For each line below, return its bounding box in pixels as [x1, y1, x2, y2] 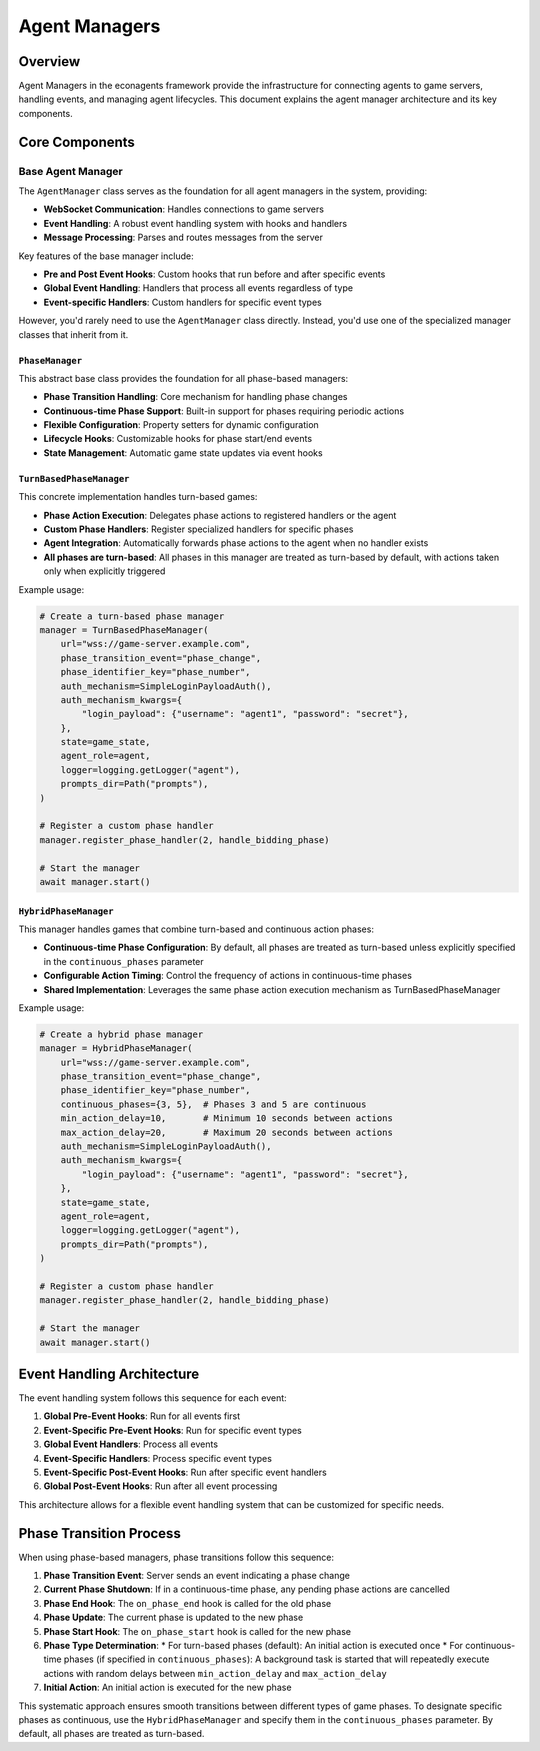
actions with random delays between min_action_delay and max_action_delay [43, 1667, 387, 1679]
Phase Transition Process [18, 1525, 182, 1542]
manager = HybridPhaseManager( [39, 1043, 194, 1054]
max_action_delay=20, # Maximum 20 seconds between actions [60, 1126, 394, 1138]
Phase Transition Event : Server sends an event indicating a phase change [43, 1570, 350, 1582]
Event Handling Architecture [18, 1365, 200, 1382]
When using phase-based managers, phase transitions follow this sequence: [18, 1551, 335, 1563]
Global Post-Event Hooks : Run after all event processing [43, 1480, 278, 1492]
